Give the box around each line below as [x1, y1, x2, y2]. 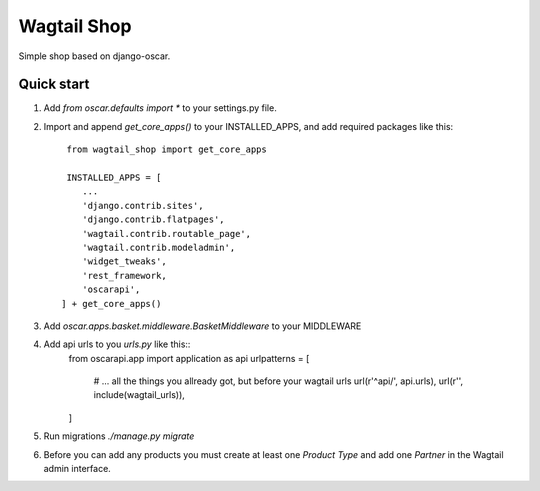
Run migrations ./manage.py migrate [43, 430, 195, 442]
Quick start [18, 76, 90, 93]
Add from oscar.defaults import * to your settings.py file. [43, 102, 277, 114]
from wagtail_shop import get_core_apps [66, 144, 267, 155]
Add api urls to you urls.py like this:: [43, 338, 191, 350]
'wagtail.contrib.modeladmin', [81, 241, 236, 253]
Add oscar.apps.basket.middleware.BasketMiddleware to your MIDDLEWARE [43, 320, 362, 332]
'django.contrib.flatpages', [81, 214, 225, 225]
